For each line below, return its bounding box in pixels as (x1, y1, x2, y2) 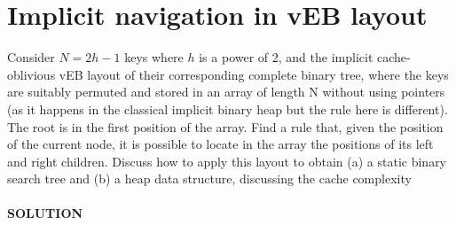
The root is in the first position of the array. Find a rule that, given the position (7, 117, 444, 136)
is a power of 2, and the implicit (199, 48, 373, 66)
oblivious (7, 65, 56, 83)
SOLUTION (7, 204, 83, 222)
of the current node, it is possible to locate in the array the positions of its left (7, 135, 434, 153)
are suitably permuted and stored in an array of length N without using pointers (7, 82, 445, 101)
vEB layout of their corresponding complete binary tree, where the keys (59, 65, 449, 83)
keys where (124, 48, 184, 66)
